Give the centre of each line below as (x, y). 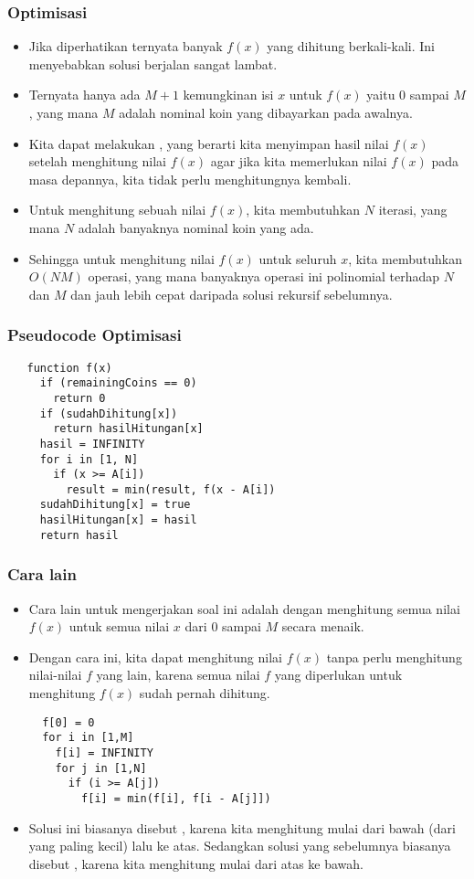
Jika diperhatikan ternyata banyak (126, 46)
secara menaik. (323, 626)
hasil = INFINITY (92, 444)
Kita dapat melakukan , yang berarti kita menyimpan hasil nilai (209, 143)
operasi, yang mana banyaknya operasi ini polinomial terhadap (264, 276)
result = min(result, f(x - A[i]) (171, 489)
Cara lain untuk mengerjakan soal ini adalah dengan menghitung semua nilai (244, 608)
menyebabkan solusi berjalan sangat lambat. (153, 64)
